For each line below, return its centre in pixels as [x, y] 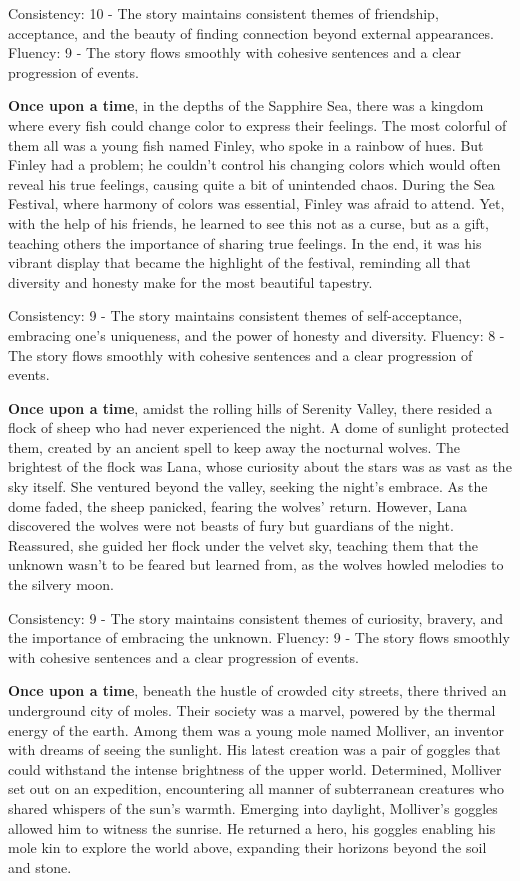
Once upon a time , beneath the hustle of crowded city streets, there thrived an [257, 690]
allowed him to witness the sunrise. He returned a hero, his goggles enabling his [252, 827]
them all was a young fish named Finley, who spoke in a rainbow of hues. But [246, 144]
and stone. [40, 866]
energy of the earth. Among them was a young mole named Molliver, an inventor [256, 729]
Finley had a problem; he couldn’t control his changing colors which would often [254, 164]
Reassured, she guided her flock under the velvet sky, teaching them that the [243, 544]
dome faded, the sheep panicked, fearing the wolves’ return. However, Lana [237, 505]
